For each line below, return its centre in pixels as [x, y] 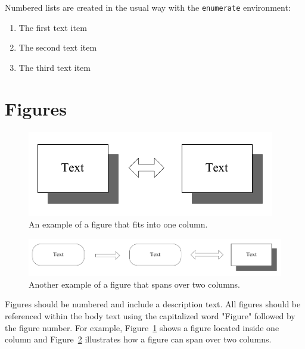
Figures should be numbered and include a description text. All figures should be [153, 304]
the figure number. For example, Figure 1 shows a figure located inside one [142, 327]
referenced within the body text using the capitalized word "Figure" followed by [150, 316]
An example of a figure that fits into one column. [118, 224]
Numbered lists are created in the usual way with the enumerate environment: [148, 7]
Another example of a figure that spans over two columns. [134, 284]
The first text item [53, 27]
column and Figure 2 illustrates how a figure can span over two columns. [138, 339]
